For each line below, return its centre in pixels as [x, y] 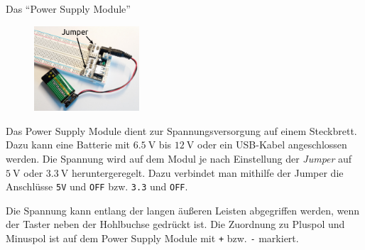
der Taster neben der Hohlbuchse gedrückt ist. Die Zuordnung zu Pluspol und [175, 224]
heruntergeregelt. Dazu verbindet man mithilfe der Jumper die [207, 172]
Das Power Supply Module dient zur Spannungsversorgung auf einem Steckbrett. [181, 130]
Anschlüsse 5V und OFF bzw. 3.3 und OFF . [97, 186]
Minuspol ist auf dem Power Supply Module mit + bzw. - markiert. [152, 238]
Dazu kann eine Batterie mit [68, 145]
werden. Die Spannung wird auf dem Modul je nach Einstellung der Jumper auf [179, 159]
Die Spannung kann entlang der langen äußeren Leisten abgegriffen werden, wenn [183, 210]
